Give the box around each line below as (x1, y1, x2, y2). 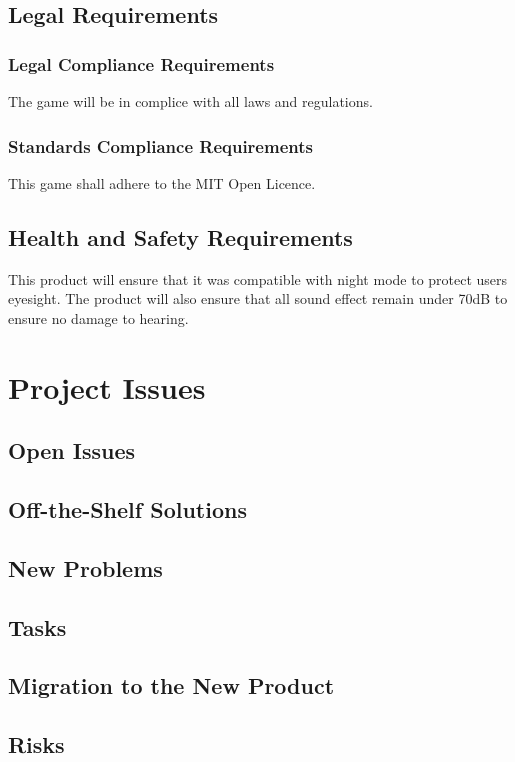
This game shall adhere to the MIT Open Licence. (8, 172, 316, 193)
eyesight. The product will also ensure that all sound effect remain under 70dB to (8, 288, 508, 309)
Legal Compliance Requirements (8, 51, 275, 76)
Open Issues (8, 435, 136, 466)
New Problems (8, 552, 163, 583)
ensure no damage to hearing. (8, 307, 189, 328)
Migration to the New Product (8, 670, 335, 701)
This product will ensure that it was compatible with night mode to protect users (8, 268, 508, 289)
